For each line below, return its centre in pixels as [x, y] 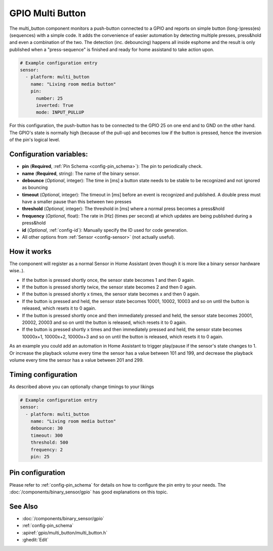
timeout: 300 [47, 435]
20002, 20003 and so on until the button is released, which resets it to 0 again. [104, 323]
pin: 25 [40, 457]
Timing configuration [43, 374]
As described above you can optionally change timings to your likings [82, 387]
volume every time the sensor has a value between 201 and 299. [77, 360]
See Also [24, 506]
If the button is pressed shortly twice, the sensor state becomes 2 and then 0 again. [109, 287]
